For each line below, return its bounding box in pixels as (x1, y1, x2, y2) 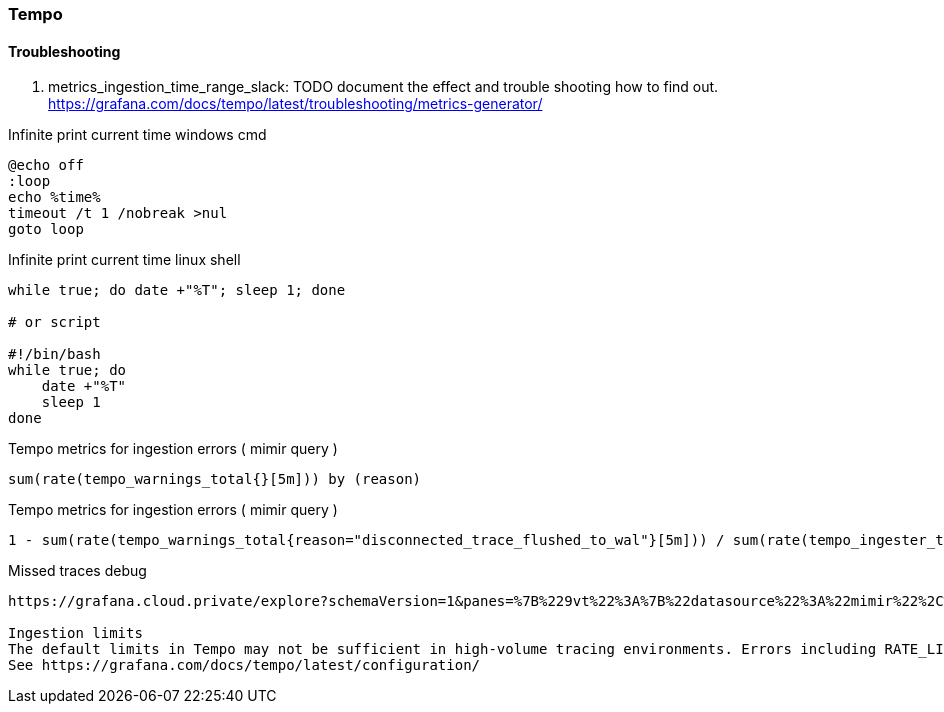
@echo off (8, 157, 84, 174)
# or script (8, 314, 101, 331)
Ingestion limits (8, 625, 143, 642)
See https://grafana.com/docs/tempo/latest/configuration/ (8, 657, 481, 674)
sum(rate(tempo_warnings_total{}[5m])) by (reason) (8, 471, 422, 488)
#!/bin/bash (8, 346, 101, 363)
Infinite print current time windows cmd (8, 126, 267, 144)
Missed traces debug (8, 562, 147, 580)
